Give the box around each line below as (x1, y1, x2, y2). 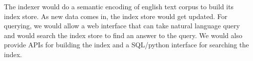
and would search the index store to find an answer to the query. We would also (4, 30, 242, 40)
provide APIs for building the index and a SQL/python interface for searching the (4, 40, 249, 50)
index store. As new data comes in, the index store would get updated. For (4, 11, 228, 21)
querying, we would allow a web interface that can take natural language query (4, 20, 240, 31)
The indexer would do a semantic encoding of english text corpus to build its (4, 1, 234, 11)
